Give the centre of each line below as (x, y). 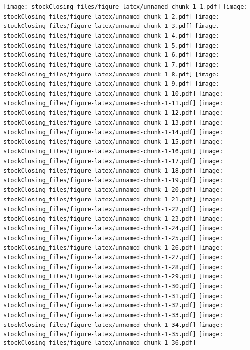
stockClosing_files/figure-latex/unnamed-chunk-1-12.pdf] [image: (113, 113)
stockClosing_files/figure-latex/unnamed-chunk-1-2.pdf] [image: (112, 16)
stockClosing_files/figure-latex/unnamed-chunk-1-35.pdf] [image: (113, 335)
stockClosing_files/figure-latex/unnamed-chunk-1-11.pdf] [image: (113, 103)
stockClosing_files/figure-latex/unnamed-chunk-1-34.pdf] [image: (113, 325)
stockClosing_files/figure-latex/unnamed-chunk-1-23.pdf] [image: (113, 219)
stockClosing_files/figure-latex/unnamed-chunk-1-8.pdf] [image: (112, 74)
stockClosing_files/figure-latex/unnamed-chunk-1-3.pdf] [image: (112, 26)
